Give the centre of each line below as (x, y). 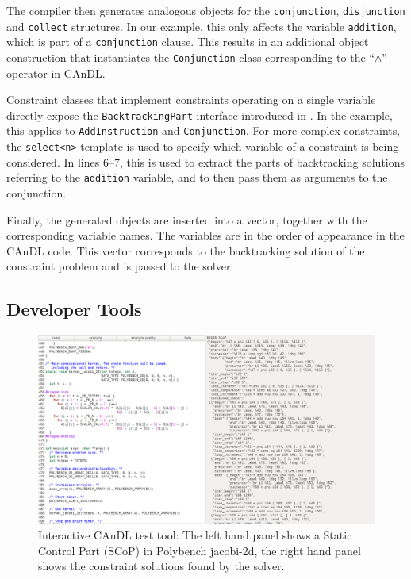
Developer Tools (74, 309)
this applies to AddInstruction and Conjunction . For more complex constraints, (204, 130)
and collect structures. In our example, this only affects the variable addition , (202, 26)
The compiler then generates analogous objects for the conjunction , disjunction (206, 10)
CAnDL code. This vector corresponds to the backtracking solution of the (186, 250)
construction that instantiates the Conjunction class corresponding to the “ (190, 57)
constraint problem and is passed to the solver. (120, 266)
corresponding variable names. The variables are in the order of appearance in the (205, 235)
